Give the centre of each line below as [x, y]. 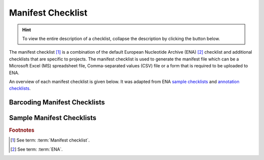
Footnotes [22, 130]
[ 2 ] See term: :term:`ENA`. [37, 149]
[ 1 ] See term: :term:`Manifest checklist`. [50, 140]
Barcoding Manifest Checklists [57, 102]
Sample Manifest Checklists [53, 118]
